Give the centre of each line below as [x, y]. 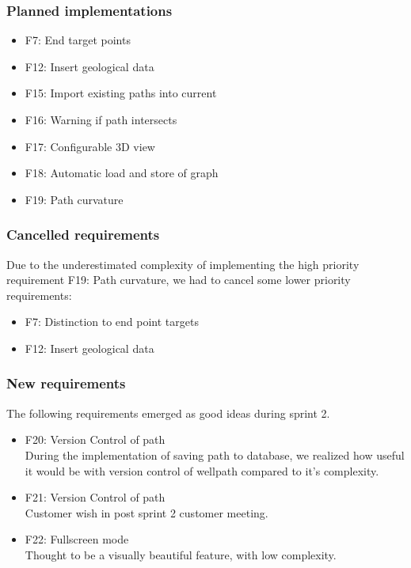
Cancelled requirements [83, 235]
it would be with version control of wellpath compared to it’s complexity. [202, 470]
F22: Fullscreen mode [77, 539]
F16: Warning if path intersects [101, 119]
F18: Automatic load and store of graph [122, 173]
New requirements [66, 383]
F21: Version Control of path [95, 497]
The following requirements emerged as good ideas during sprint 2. [168, 413]
